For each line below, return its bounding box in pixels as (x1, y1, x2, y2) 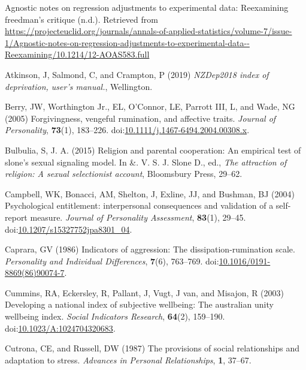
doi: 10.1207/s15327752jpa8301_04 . (5, 222, 132, 235)
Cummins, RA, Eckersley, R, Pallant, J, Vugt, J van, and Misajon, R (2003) (5, 286, 284, 299)
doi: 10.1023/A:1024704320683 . (5, 321, 116, 334)
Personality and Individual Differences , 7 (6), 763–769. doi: (5, 254, 219, 267)
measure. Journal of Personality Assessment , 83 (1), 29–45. (30, 210, 246, 223)
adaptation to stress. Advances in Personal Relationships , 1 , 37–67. (5, 353, 252, 366)
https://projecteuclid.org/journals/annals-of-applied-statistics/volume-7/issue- (5, 25, 292, 37)
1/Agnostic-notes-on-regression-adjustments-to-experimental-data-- (5, 36, 250, 49)
